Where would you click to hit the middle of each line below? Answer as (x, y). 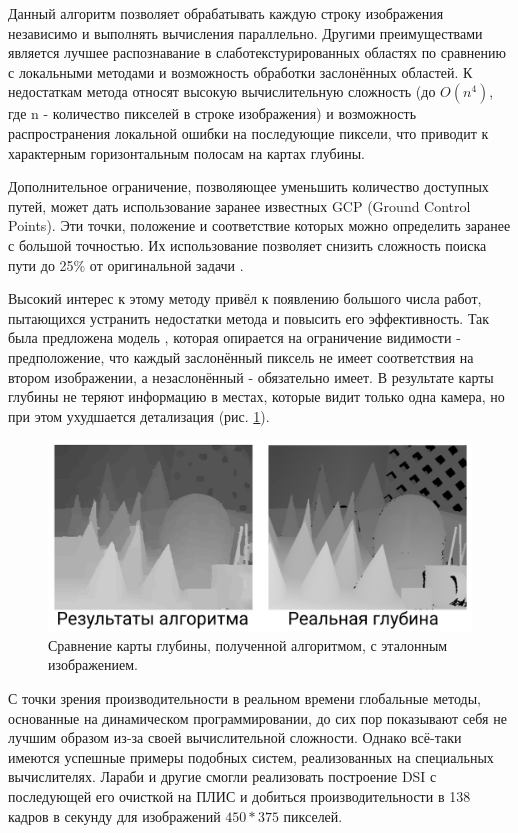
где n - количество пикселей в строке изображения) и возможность (212, 113)
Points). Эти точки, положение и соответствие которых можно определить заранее (259, 225)
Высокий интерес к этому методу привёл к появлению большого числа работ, (245, 298)
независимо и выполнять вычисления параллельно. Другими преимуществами (245, 32)
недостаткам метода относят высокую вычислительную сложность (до (222, 91)
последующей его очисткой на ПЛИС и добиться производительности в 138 (239, 795)
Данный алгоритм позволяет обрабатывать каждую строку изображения (226, 13)
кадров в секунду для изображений (114, 815)
